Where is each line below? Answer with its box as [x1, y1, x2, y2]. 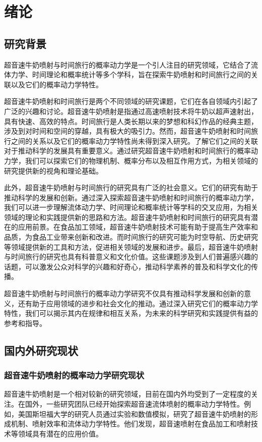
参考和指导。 [4, 317, 46, 328]
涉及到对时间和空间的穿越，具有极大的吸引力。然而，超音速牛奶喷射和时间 [4, 126, 251, 136]
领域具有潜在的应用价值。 [18, 428, 103, 438]
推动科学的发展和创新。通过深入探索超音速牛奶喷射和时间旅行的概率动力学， [4, 192, 258, 202]
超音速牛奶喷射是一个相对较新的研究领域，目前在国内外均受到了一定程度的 [4, 389, 251, 399]
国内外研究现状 [4, 342, 78, 358]
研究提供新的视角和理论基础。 [4, 165, 103, 176]
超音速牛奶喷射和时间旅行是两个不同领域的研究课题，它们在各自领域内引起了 [4, 96, 258, 106]
